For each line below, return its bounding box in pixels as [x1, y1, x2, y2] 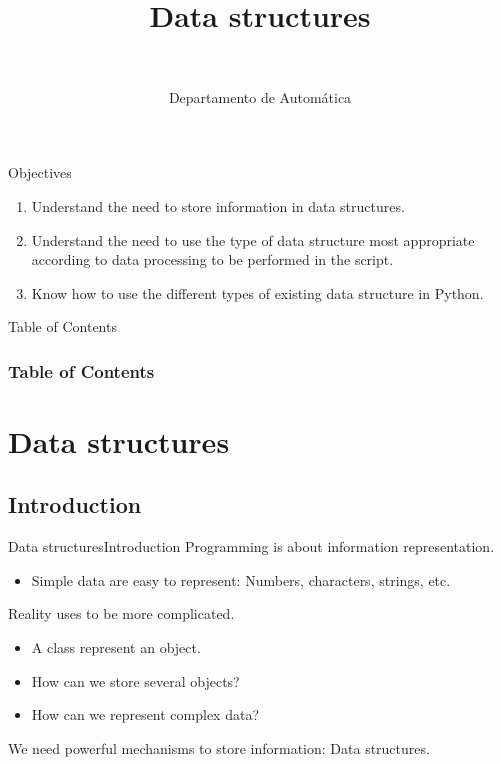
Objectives [8, 162, 72, 183]
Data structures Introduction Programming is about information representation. [8, 536, 495, 557]
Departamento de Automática [168, 86, 352, 107]
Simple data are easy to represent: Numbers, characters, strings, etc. [31, 569, 451, 590]
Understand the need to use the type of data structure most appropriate [31, 229, 475, 250]
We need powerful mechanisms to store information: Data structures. [8, 737, 430, 758]
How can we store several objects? [31, 670, 240, 691]
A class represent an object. [31, 637, 201, 658]
